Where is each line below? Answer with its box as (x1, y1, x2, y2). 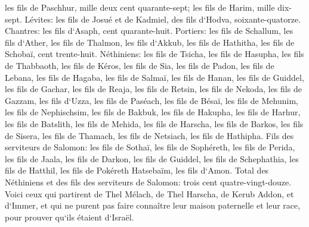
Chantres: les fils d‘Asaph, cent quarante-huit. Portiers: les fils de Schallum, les (5, 24, 293, 37)
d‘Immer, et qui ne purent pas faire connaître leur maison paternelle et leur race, (5, 199, 301, 212)
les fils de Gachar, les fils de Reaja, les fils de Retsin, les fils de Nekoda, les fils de (5, 83, 302, 95)
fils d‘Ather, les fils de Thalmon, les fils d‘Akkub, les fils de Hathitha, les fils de (5, 36, 295, 48)
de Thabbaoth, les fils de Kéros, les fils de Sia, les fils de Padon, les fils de (5, 59, 274, 71)
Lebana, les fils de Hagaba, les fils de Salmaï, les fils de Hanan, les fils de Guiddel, (5, 71, 304, 83)
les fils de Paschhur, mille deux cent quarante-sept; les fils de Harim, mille (5, 1, 275, 13)
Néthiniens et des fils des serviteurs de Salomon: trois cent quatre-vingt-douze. (5, 175, 292, 188)
